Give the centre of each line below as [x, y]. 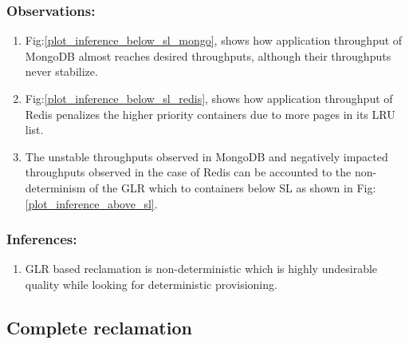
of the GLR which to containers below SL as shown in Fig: [233, 187]
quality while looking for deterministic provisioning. [151, 284]
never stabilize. [61, 71]
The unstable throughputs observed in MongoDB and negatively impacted [206, 156]
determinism [55, 187]
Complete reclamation [99, 327]
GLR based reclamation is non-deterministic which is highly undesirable [201, 269]
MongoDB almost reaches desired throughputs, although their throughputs [208, 55]
